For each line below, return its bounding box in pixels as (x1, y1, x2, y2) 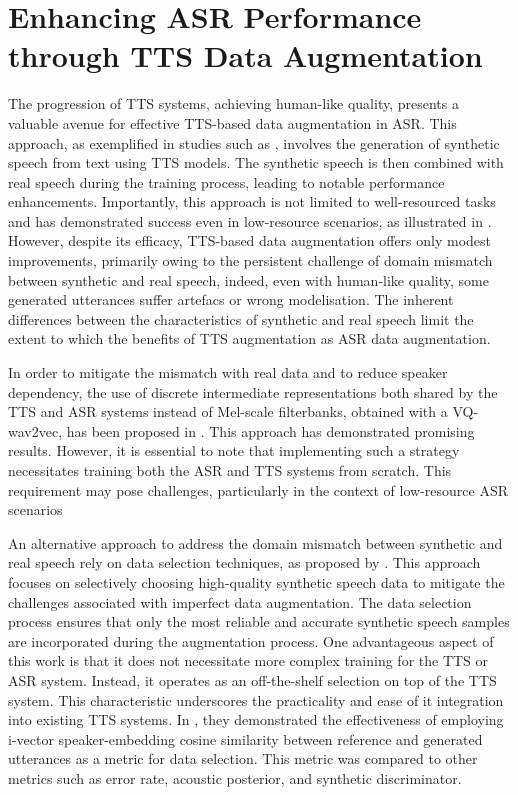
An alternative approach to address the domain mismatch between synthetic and (8, 532, 503, 553)
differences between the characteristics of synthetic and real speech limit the (8, 308, 474, 329)
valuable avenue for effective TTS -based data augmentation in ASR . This (8, 112, 457, 133)
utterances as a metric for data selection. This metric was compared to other (8, 748, 478, 769)
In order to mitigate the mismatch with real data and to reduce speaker (8, 362, 448, 383)
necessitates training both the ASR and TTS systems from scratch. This (8, 460, 452, 480)
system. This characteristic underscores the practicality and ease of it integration (8, 689, 504, 710)
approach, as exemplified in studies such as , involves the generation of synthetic (8, 132, 500, 153)
